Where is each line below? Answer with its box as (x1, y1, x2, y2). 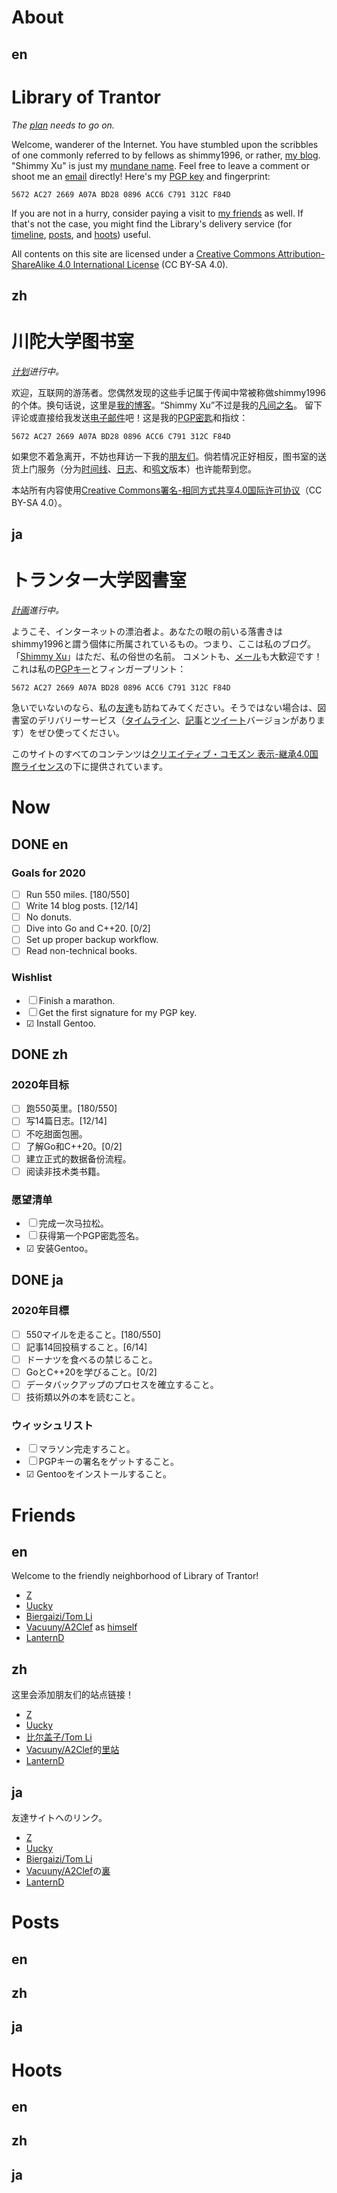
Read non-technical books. (25, 945, 138, 957)
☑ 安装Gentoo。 (25, 1242, 94, 1255)
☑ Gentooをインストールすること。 (25, 1468, 173, 1480)
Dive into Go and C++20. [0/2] (25, 922, 151, 935)
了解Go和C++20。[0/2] (25, 1140, 123, 1152)
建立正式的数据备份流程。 (25, 1152, 132, 1165)
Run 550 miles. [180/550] (25, 889, 131, 901)
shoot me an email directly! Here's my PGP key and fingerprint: (11, 170, 271, 182)
